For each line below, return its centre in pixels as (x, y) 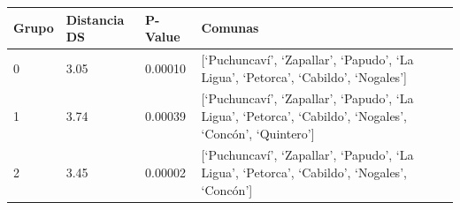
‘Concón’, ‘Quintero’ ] (258, 133)
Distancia (95, 19)
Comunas (230, 28)
